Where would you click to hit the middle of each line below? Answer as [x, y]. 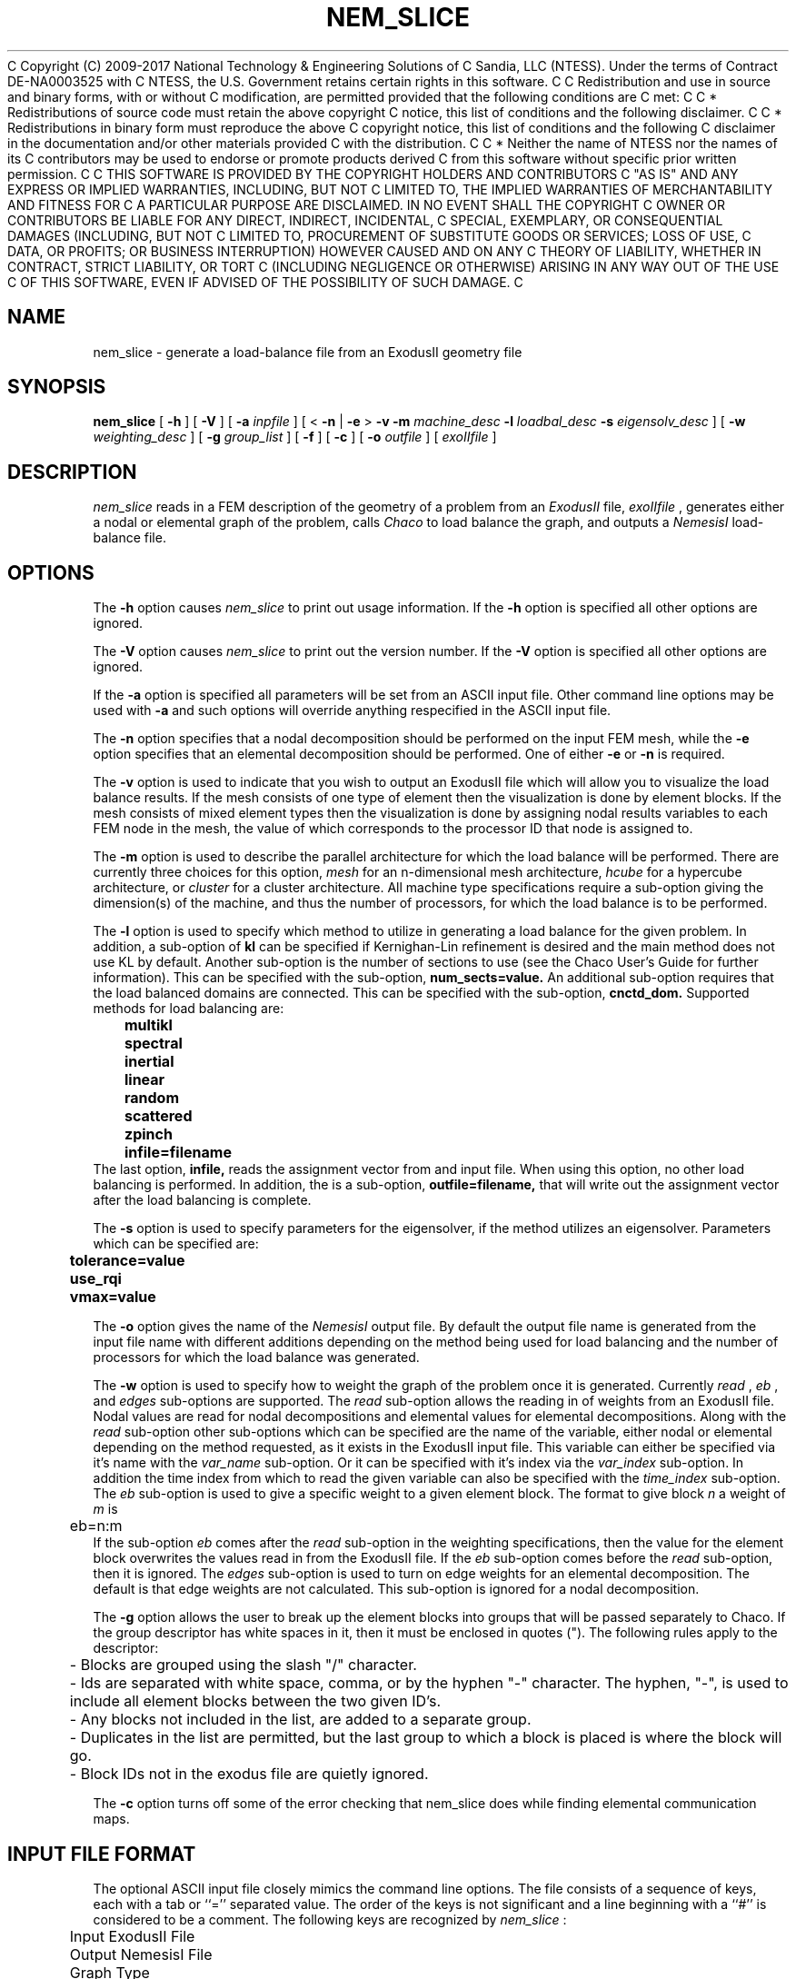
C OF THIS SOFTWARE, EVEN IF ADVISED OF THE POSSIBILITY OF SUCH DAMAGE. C [265, 282]
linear [144, 1080]
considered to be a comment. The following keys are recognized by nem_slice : [330, 1919]
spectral [153, 1044]
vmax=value [113, 1297]
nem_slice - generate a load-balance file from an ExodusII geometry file [308, 352]
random [152, 1098]
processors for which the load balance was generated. [256, 1357]
